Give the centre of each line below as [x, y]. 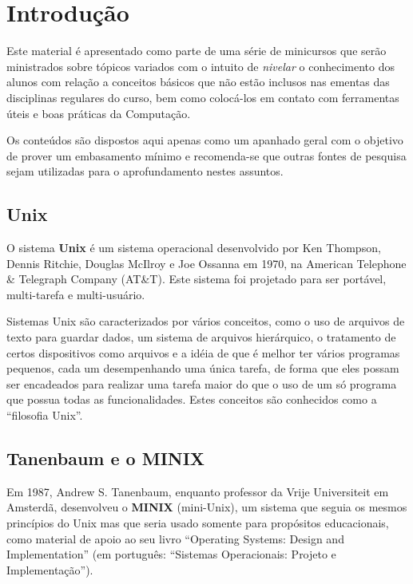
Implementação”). [50, 569]
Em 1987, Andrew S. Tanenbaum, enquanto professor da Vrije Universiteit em [198, 491]
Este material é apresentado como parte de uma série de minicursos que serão [197, 51]
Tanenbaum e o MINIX [106, 458]
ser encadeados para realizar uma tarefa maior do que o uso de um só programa [202, 383]
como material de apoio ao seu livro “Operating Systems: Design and [175, 538]
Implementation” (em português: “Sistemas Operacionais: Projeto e [171, 554]
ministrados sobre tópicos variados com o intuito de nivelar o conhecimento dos [201, 66]
